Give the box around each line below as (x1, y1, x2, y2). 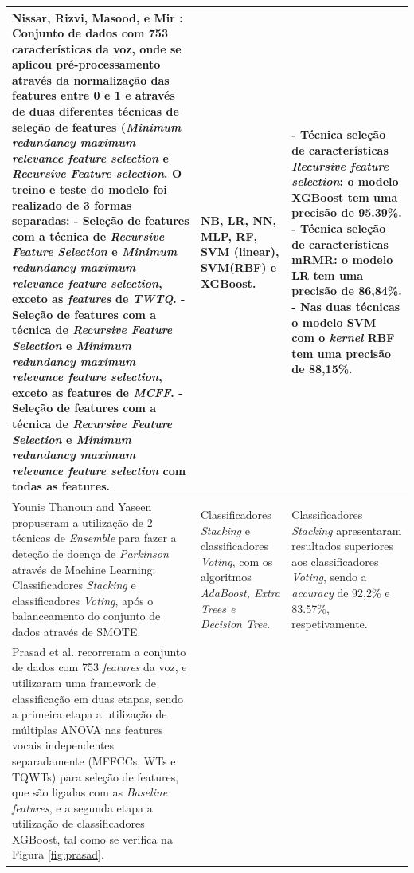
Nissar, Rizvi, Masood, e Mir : (12, 9, 183, 26)
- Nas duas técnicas (291, 297, 400, 314)
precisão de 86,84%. (291, 282, 402, 299)
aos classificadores (291, 553, 379, 569)
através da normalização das (12, 71, 170, 88)
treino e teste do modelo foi (12, 181, 167, 198)
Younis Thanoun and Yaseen (12, 498, 152, 515)
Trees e (200, 600, 236, 616)
